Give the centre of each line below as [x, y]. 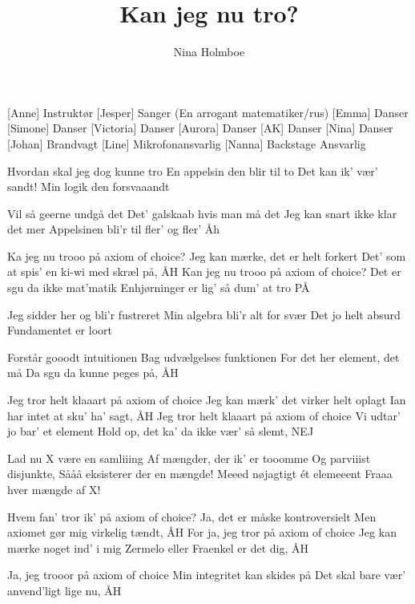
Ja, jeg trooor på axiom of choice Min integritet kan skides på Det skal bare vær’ [207, 575]
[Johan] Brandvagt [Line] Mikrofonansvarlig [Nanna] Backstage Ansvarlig [187, 143]
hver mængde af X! [54, 489]
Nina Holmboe [209, 52]
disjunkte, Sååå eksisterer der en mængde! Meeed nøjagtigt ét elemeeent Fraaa [200, 474]
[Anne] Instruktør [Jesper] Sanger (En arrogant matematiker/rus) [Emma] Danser [208, 112]
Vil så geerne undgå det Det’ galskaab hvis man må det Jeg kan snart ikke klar [202, 213]
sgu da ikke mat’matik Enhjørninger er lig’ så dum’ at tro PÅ [159, 288]
